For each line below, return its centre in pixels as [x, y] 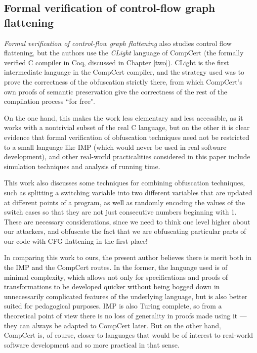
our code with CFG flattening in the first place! [76, 241]
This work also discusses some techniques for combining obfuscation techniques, [125, 183]
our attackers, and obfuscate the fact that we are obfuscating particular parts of [125, 231]
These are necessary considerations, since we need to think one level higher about [127, 221]
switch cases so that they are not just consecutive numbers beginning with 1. [120, 212]
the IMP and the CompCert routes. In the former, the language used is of [116, 267]
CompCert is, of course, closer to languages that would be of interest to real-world [128, 335]
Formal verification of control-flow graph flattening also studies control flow [118, 43]
